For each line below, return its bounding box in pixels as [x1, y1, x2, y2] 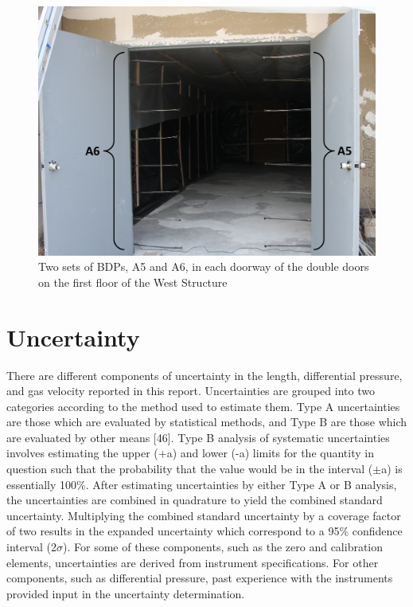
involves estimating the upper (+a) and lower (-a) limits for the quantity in [6, 444, 374, 461]
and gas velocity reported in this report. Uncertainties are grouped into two [6, 382, 375, 399]
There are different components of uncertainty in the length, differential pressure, [6, 366, 403, 383]
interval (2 [6, 538, 57, 555]
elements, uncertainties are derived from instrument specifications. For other [6, 554, 379, 570]
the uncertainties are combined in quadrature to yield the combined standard [6, 491, 383, 508]
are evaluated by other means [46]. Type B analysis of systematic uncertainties [6, 429, 390, 445]
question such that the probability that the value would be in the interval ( [6, 460, 373, 477]
